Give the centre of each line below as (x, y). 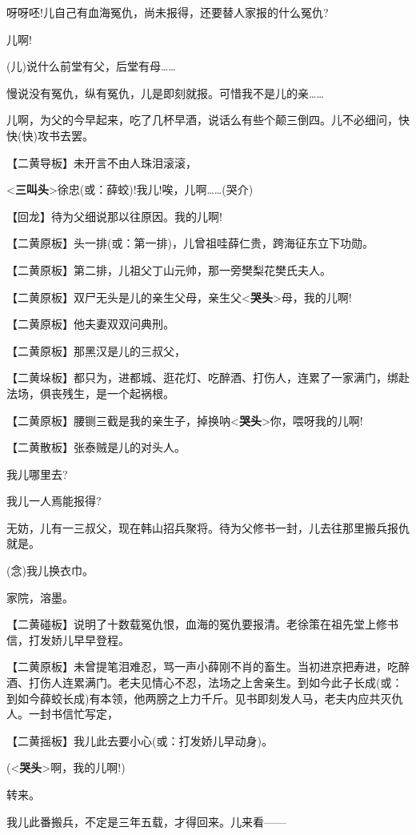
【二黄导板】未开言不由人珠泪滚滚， (102, 162)
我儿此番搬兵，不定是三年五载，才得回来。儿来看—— (146, 821)
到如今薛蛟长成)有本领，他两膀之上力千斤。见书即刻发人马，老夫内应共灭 (199, 698)
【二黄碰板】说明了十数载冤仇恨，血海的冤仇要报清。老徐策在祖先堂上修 (197, 624)
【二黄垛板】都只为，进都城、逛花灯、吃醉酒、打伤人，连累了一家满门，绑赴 (208, 377)
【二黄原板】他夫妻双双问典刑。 (90, 324)
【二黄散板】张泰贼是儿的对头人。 (96, 447)
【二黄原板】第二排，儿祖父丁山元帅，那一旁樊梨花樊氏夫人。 (169, 269)
